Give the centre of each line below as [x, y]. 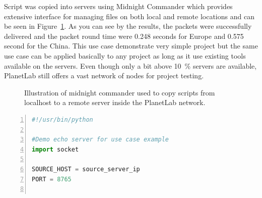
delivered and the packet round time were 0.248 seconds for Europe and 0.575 [124, 36]
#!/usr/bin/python [62, 119]
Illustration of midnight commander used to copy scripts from [120, 92]
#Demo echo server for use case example [101, 140]
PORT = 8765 [52, 179]
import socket [55, 149]
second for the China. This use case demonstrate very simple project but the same [131, 46]
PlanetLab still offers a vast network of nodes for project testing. [104, 76]
